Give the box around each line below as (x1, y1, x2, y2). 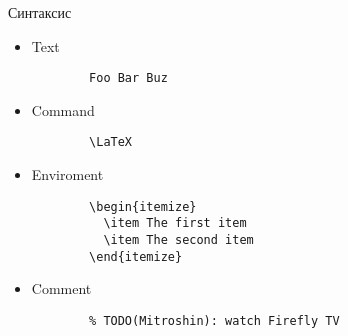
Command (31, 99, 95, 120)
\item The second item (103, 233, 254, 247)
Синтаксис (8, 2, 72, 22)
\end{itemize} (89, 249, 183, 264)
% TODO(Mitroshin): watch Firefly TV (89, 313, 340, 328)
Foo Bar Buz (89, 71, 168, 86)
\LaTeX (89, 135, 133, 150)
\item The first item (103, 216, 247, 231)
